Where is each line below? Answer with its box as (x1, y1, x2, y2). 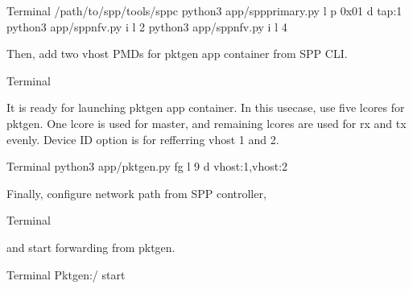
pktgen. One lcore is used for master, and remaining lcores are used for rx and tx (6, 114, 407, 131)
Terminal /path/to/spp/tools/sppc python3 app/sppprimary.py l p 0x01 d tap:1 (6, 2, 403, 19)
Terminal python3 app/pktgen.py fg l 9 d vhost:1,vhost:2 (6, 158, 288, 175)
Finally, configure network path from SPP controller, (6, 184, 266, 201)
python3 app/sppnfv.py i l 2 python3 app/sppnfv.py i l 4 (6, 18, 287, 35)
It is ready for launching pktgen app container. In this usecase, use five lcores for (6, 99, 405, 116)
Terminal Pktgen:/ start (6, 266, 126, 283)
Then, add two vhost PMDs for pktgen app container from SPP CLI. (6, 45, 348, 62)
